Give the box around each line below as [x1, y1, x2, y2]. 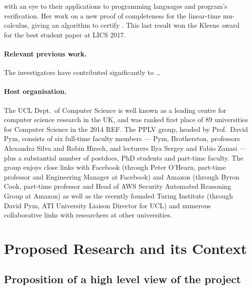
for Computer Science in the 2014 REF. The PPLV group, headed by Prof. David [4, 124, 248, 134]
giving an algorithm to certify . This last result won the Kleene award [31, 20, 240, 30]
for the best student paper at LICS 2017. [4, 29, 126, 39]
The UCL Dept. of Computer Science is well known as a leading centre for [4, 105, 227, 115]
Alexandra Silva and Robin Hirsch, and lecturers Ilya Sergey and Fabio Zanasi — [4, 143, 247, 153]
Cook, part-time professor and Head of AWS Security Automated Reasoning [4, 181, 231, 191]
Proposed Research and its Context [4, 238, 247, 258]
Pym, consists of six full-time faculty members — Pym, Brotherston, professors [4, 133, 240, 144]
